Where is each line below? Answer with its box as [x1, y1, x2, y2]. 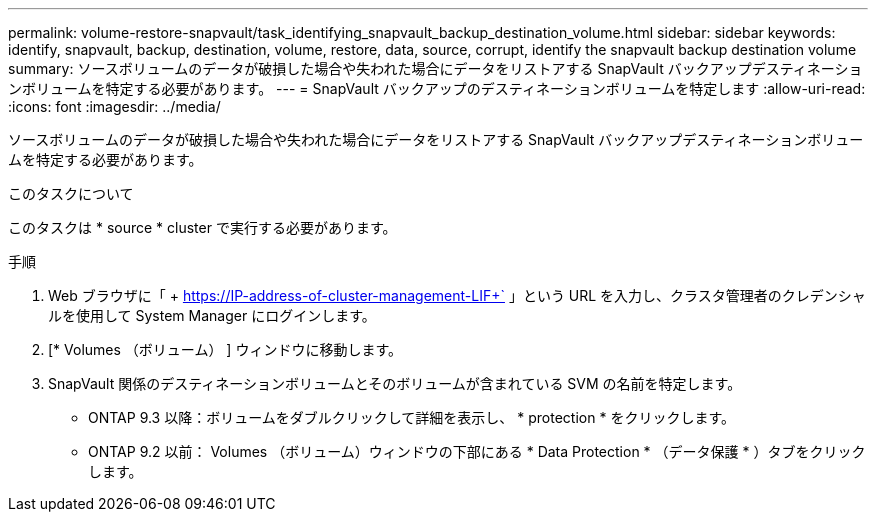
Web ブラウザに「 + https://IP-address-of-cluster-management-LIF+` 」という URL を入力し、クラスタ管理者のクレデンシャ [48, 287, 866, 304]
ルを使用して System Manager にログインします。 [48, 307, 376, 324]
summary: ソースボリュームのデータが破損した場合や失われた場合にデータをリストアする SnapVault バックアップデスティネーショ [8, 60, 863, 77]
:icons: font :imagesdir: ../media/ [8, 98, 221, 115]
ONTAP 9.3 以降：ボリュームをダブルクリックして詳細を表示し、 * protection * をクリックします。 [88, 409, 735, 426]
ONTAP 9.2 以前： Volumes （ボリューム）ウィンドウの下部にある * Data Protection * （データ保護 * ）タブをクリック [88, 443, 866, 460]
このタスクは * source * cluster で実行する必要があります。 [8, 219, 397, 236]
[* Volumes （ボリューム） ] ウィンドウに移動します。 [48, 341, 402, 358]
